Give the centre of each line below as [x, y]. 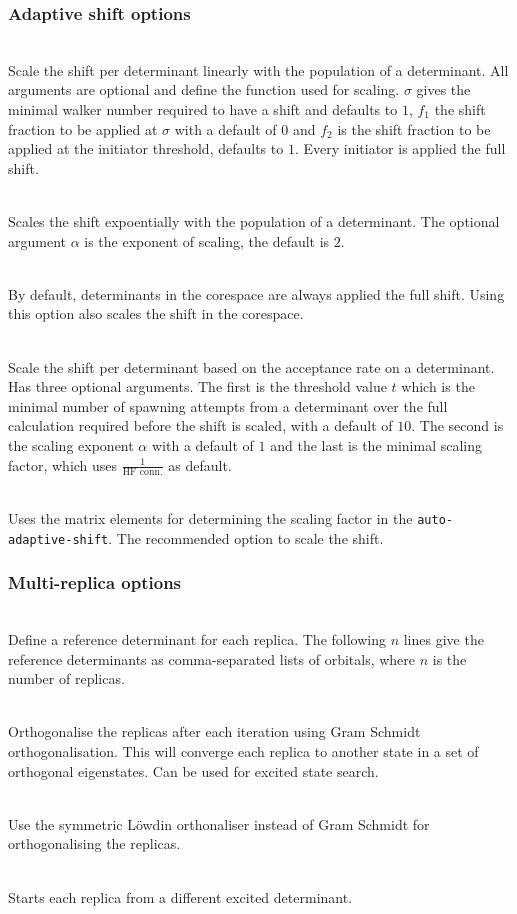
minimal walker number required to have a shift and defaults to [203, 109]
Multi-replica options [95, 582]
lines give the [443, 639]
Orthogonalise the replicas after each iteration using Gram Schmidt [214, 731]
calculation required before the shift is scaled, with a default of [200, 425]
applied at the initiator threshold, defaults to [146, 148]
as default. [200, 464]
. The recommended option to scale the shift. [246, 537]
